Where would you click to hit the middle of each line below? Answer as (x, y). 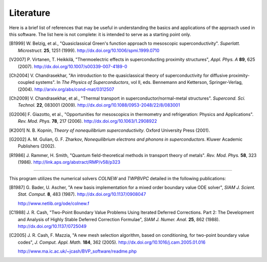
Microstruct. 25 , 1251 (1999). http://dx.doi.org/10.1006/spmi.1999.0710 (89, 50)
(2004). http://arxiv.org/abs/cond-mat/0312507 (66, 89)
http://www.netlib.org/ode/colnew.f (54, 203)
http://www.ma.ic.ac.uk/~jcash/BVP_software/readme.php (77, 251)
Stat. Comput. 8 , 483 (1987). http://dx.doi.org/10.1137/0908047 (82, 194)
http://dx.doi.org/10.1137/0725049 (52, 226)
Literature (30, 13)
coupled (26, 82)
